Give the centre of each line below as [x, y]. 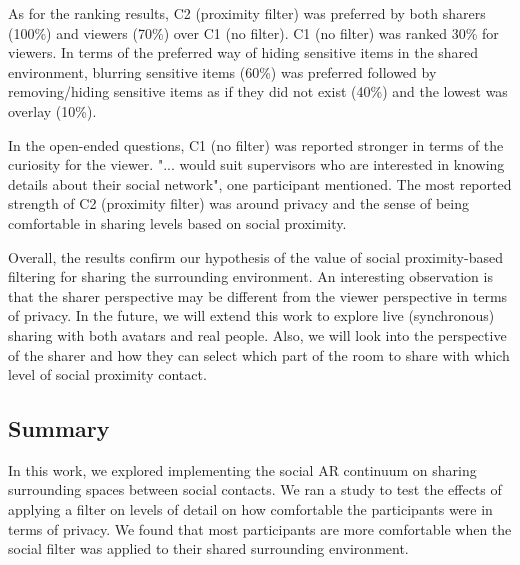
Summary [59, 428]
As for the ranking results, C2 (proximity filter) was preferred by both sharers [247, 13]
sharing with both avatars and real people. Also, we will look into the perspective [257, 334]
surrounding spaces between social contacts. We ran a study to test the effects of [255, 489]
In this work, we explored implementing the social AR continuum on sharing [242, 469]
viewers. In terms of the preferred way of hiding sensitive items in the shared [243, 52]
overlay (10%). [52, 110]
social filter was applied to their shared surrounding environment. [208, 548]
